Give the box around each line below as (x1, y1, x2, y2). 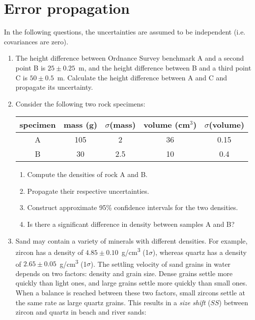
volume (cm (143, 119, 190, 131)
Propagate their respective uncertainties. (27, 185, 149, 196)
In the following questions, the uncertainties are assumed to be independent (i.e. (4, 27, 246, 37)
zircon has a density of (15, 247, 84, 257)
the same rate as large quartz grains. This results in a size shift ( (15, 297, 211, 307)
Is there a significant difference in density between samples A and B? (27, 219, 235, 229)
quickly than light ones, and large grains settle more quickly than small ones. (15, 278, 248, 288)
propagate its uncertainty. (15, 82, 93, 92)
